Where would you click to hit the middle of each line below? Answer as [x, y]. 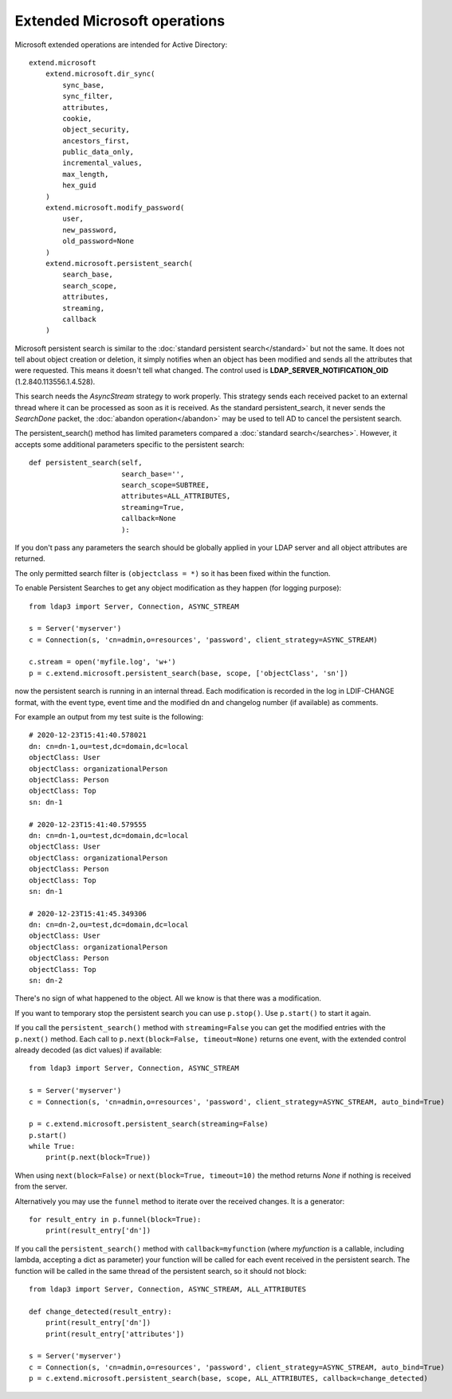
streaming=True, [153, 507]
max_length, [86, 174]
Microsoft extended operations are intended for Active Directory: [121, 45]
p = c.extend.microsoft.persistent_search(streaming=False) [149, 1124]
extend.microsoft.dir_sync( [100, 74]
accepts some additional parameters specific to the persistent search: [130, 444]
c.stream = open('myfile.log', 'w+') [103, 662]
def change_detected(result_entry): [100, 1311]
